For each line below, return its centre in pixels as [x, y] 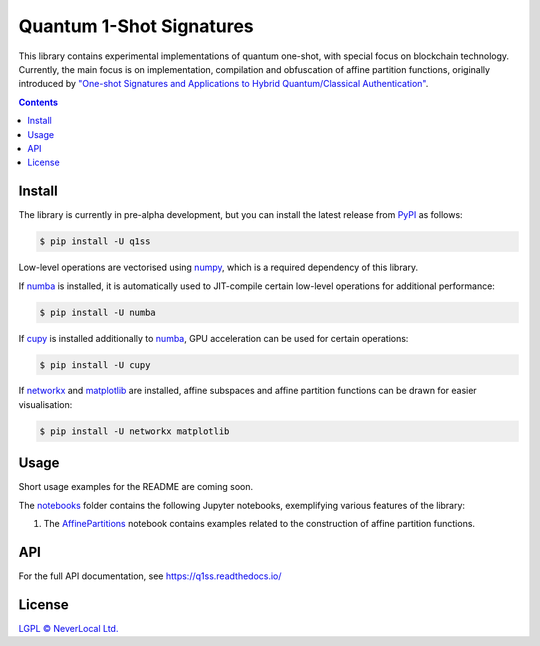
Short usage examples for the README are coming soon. [136, 487]
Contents [38, 102]
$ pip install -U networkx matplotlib [134, 431]
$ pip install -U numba [98, 312]
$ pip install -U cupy [95, 364]
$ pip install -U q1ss [95, 241]
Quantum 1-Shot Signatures [136, 26]
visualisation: [45, 404]
